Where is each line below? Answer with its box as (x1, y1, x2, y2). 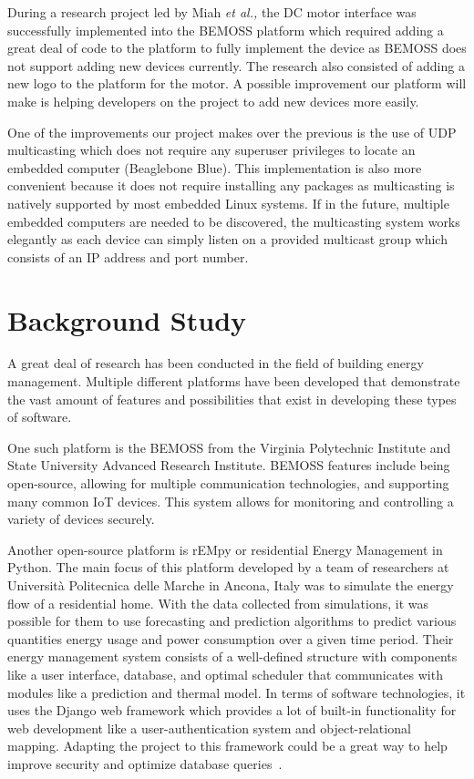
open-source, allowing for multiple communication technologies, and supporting (7, 474, 449, 492)
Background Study (7, 301, 247, 338)
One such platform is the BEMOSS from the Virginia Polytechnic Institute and (7, 437, 451, 456)
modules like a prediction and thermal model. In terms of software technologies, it (7, 682, 466, 702)
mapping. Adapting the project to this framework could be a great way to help (7, 736, 448, 755)
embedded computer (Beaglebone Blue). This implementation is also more (7, 158, 422, 177)
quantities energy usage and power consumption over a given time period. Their (7, 629, 454, 648)
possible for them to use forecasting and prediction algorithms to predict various (7, 611, 457, 630)
